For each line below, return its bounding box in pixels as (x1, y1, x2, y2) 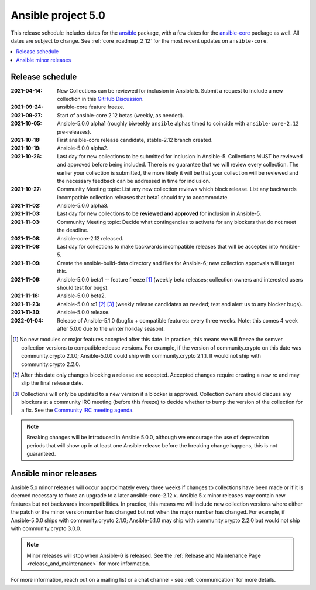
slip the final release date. (21, 379, 84, 386)
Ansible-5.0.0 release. (57, 308, 111, 316)
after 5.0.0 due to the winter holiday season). (57, 325, 165, 332)
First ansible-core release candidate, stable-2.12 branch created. (57, 136, 213, 143)
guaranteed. (26, 450, 56, 457)
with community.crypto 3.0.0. (11, 525, 82, 532)
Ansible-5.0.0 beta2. (57, 292, 107, 299)
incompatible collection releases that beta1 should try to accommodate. (57, 194, 229, 201)
